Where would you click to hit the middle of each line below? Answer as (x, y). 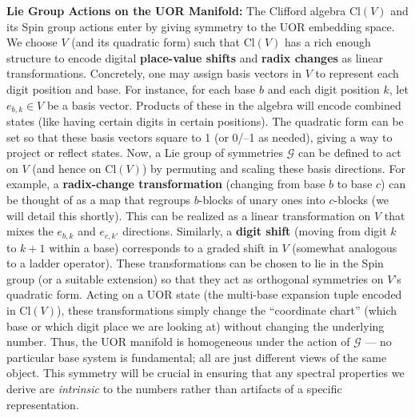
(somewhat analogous (345, 247)
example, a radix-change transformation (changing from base (166, 184)
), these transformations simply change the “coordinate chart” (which (227, 310)
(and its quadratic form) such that (156, 42)
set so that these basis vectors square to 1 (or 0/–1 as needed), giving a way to (200, 137)
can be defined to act (349, 153)
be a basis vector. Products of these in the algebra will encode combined (224, 104)
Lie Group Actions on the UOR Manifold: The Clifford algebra (176, 10)
